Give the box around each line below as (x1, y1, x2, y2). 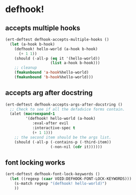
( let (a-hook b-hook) (10, 41, 55, 46)
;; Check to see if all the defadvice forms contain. (10, 107, 125, 112)
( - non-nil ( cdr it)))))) (50, 144, 102, 150)
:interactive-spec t (32, 125, 76, 131)
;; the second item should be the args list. (14, 135, 112, 140)
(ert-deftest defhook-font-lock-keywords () (5, 172, 100, 177)
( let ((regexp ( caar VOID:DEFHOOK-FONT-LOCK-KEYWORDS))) (10, 176, 132, 181)
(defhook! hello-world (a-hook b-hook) (14, 46, 98, 52)
